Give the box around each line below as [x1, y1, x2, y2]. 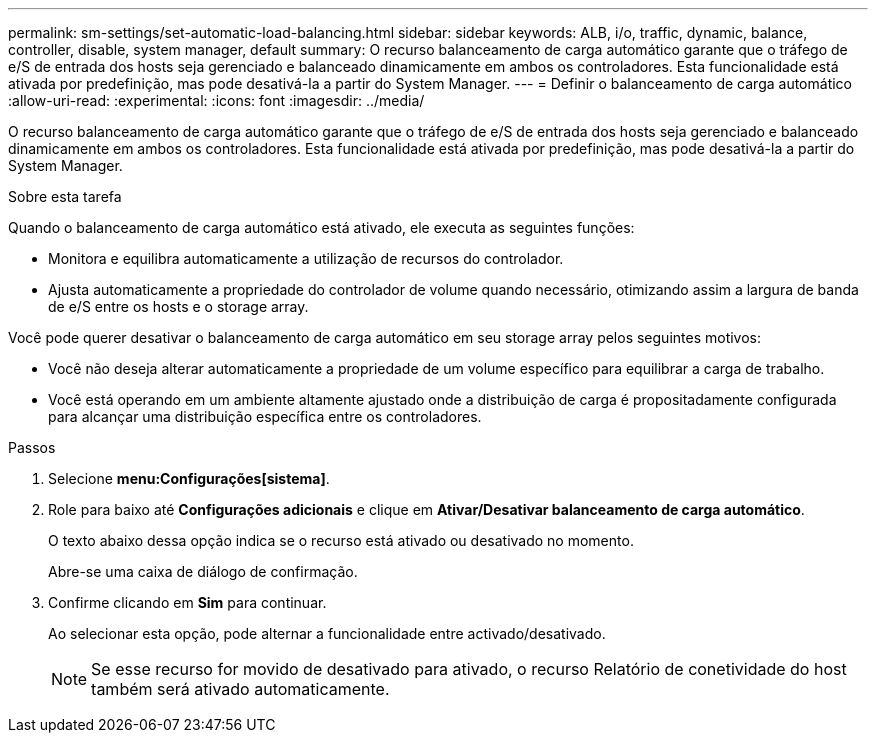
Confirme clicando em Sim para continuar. [48, 594, 327, 611]
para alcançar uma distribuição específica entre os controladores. [48, 408, 482, 425]
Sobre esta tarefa [8, 188, 122, 205]
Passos [8, 439, 56, 456]
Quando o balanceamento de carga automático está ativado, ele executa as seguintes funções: [8, 219, 635, 236]
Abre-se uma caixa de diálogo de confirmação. [48, 563, 358, 580]
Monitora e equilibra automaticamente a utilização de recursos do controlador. [48, 250, 564, 267]
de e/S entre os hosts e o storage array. [48, 298, 309, 315]
